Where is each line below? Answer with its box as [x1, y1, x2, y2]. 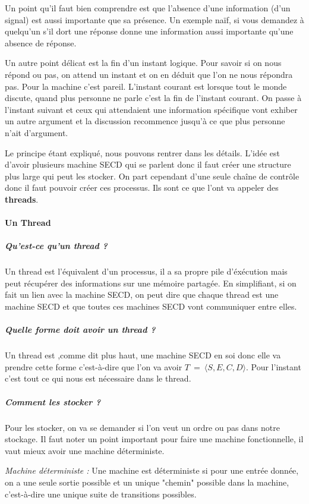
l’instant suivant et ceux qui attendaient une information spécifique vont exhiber [5, 103, 298, 115]
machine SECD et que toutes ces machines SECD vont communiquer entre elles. [5, 300, 297, 313]
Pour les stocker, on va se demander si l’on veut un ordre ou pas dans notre [5, 421, 280, 433]
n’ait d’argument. [5, 126, 68, 138]
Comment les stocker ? [5, 395, 101, 408]
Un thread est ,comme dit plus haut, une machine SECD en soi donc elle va [5, 349, 281, 361]
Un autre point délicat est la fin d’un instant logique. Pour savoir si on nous [5, 56, 282, 69]
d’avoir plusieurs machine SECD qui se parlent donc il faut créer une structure [5, 158, 291, 171]
